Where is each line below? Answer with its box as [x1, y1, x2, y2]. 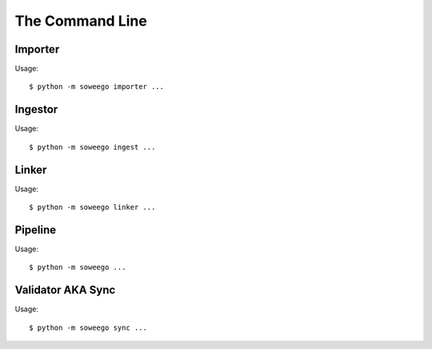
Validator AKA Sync [14, 283, 116, 297]
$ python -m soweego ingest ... [29, 142, 156, 151]
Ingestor [14, 102, 58, 116]
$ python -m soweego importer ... [29, 82, 164, 91]
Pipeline [14, 223, 57, 236]
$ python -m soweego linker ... [29, 203, 156, 212]
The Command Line [14, 12, 147, 30]
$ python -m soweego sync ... [29, 323, 148, 332]
